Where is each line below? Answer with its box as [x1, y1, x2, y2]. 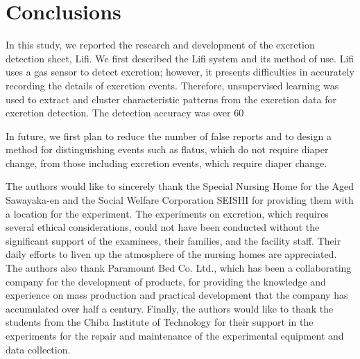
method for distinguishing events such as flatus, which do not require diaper [6, 142, 329, 157]
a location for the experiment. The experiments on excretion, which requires [6, 206, 329, 220]
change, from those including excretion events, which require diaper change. [6, 155, 327, 170]
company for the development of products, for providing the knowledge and [6, 274, 326, 288]
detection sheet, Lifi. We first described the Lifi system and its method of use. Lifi [6, 51, 354, 65]
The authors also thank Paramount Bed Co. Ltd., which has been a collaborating [6, 261, 352, 275]
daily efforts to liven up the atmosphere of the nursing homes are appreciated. [6, 247, 337, 261]
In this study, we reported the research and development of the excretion [6, 37, 315, 52]
